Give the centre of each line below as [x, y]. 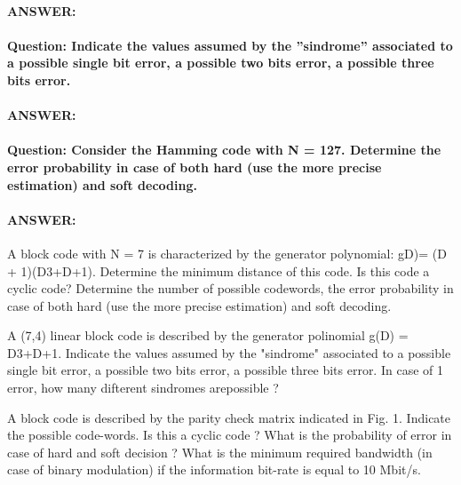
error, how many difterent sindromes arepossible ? [143, 388]
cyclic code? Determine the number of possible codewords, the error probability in [230, 288]
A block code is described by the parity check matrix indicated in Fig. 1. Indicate [229, 417]
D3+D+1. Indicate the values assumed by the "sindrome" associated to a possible [229, 352]
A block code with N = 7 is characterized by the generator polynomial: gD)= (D [227, 253]
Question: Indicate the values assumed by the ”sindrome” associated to [230, 45]
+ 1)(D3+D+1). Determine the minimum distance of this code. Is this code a [219, 270]
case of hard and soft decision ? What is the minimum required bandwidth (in [220, 452]
